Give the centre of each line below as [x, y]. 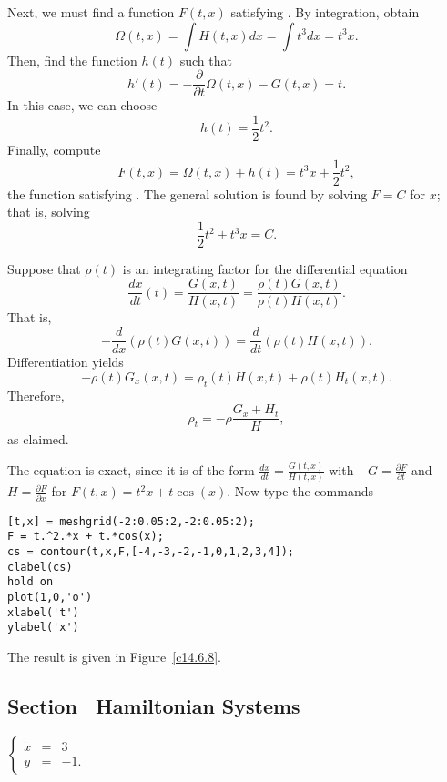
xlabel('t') [43, 612]
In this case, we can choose [82, 105]
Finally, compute [54, 149]
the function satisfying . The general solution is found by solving [188, 193]
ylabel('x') [43, 628]
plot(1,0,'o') [50, 597]
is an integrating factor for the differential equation [265, 268]
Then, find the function [72, 60]
